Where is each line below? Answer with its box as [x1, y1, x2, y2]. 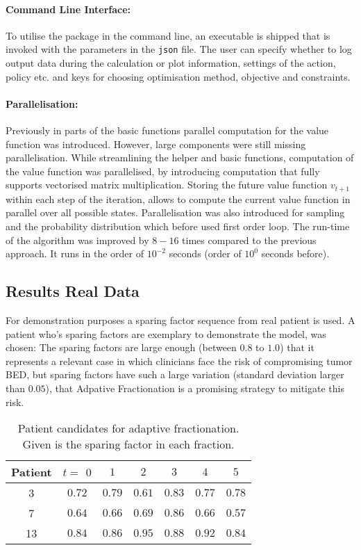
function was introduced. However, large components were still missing [6, 136, 306, 151]
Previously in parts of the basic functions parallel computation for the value [6, 123, 329, 138]
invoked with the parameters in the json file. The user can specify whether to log [6, 42, 352, 56]
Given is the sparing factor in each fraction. [22, 436, 235, 453]
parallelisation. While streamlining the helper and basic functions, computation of [6, 150, 354, 165]
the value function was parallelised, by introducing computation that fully [6, 163, 320, 178]
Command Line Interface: [6, 1, 131, 16]
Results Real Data [6, 280, 140, 302]
